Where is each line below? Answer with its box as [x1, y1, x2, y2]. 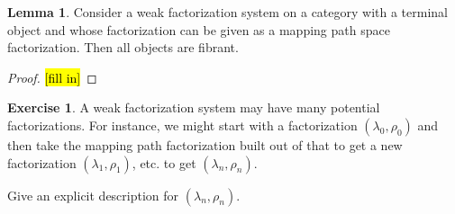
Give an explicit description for [7, 185, 179, 204]
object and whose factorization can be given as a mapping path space [7, 20, 390, 39]
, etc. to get [132, 153, 196, 172]
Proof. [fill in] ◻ [7, 67, 97, 86]
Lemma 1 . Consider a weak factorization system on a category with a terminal [7, 3, 448, 21]
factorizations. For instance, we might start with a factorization [7, 115, 358, 134]
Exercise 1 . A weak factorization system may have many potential [7, 98, 380, 117]
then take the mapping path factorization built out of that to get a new [7, 135, 403, 154]
